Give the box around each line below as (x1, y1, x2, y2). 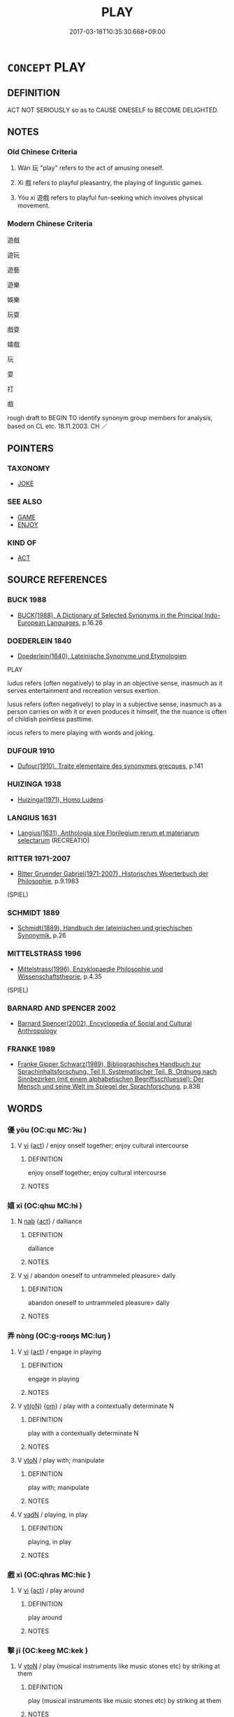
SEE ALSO (7, 497, 43, 506)
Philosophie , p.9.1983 (17, 877, 79, 885)
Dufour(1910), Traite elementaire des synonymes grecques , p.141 (17, 761, 204, 771)
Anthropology (17, 1027, 57, 1035)
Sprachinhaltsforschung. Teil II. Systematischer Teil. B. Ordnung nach (17, 1068, 217, 1076)
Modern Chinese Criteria (7, 219, 93, 228)
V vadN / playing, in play (17, 1510, 88, 1519)
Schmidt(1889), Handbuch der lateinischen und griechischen (17, 924, 193, 932)
